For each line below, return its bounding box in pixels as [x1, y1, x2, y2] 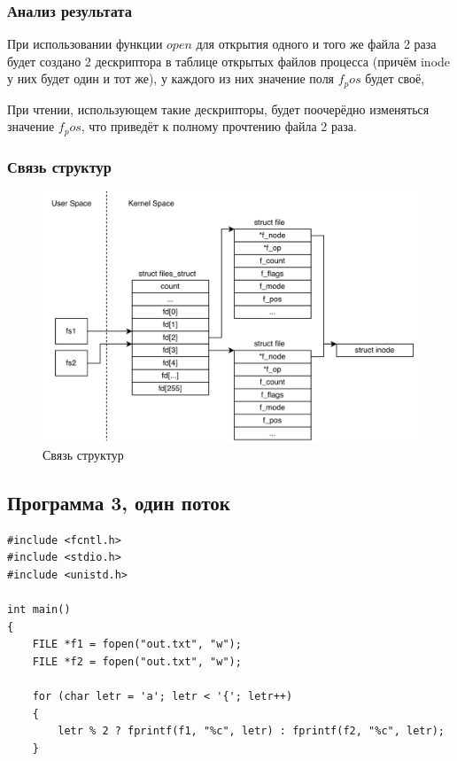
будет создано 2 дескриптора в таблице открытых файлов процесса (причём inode [7, 51, 451, 70]
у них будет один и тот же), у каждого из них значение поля [7, 69, 335, 88]
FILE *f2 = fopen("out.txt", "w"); [32, 655, 242, 668]
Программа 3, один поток [7, 488, 230, 516]
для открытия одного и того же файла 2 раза [196, 35, 437, 53]
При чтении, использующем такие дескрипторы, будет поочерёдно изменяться [7, 99, 430, 118]
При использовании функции [7, 35, 163, 53]
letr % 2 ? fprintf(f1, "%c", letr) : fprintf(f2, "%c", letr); [58, 725, 445, 738]
